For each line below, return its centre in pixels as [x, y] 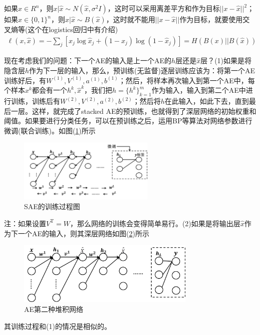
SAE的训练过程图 [52, 206]
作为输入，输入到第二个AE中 [199, 90]
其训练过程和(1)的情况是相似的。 [58, 326]
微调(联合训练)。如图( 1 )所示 [50, 130]
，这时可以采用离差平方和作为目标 [164, 8]
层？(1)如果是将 [226, 60]
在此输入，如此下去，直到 [207, 101]
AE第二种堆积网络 [54, 309]
